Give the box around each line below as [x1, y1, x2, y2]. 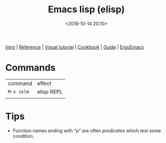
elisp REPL [37, 88, 63, 95]
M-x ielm [8, 89, 29, 94]
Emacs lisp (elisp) [48, 4, 125, 15]
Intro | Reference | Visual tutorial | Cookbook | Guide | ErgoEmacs [5, 44, 144, 50]
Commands [5, 62, 56, 74]
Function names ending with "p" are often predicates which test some [12, 127, 161, 134]
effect [37, 79, 51, 87]
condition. [12, 133, 34, 139]
